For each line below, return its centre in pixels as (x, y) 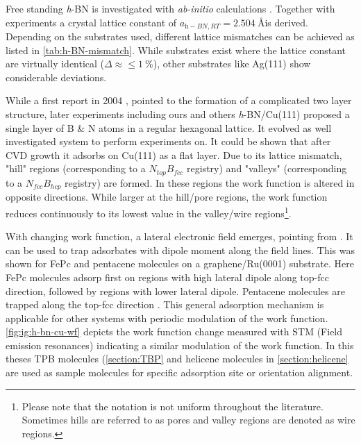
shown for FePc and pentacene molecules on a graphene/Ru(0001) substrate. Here (180, 263)
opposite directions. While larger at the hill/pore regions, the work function (167, 197)
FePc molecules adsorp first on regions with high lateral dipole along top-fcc (167, 277)
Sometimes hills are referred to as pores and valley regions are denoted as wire (188, 420)
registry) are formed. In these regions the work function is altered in (210, 182)
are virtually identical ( (55, 64)
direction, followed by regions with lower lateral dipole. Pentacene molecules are (175, 291)
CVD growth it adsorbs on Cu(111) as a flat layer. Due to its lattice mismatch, (174, 154)
